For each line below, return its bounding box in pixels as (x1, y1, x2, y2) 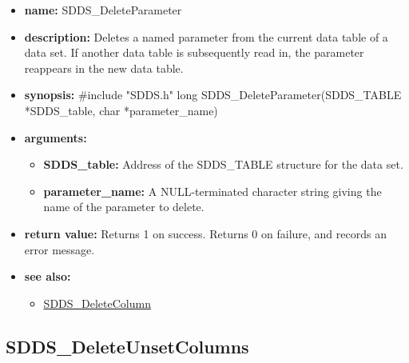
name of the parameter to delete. (43, 198, 204, 215)
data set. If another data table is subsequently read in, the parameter (24, 44, 364, 61)
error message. (24, 241, 95, 257)
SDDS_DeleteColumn (43, 294, 151, 311)
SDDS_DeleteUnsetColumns (6, 333, 249, 358)
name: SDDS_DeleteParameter (24, 2, 182, 18)
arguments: (24, 129, 87, 146)
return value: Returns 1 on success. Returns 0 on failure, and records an (24, 225, 387, 241)
